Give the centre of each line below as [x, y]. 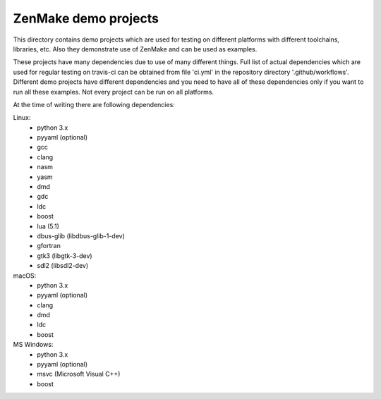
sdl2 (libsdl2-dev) [63, 266]
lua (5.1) [48, 226]
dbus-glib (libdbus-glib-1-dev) [81, 235]
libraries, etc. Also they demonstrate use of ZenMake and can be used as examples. [135, 49]
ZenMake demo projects [86, 18]
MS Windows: [33, 345]
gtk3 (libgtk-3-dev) [65, 256]
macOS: [25, 276]
